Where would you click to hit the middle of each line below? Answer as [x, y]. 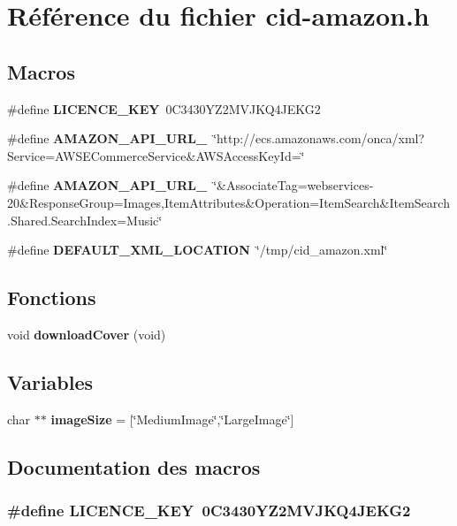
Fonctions [52, 297]
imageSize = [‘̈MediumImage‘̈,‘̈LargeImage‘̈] [172, 419]
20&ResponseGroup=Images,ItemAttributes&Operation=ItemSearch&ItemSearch [228, 202]
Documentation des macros [134, 466]
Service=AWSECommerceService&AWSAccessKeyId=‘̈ [156, 155]
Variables [50, 381]
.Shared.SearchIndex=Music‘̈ [85, 220]
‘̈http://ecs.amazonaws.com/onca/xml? [319, 138]
